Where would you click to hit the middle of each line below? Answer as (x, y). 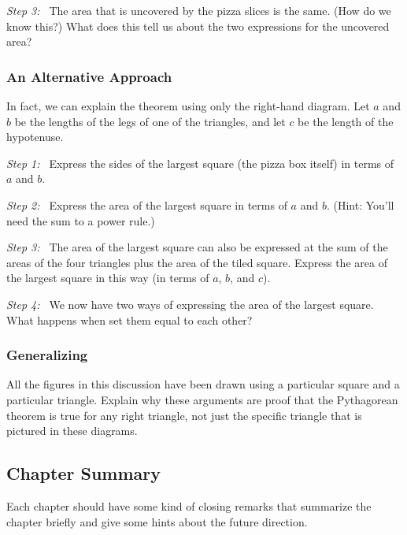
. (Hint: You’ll (360, 204)
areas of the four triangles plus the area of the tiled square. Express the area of (197, 262)
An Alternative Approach (89, 76)
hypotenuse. (35, 137)
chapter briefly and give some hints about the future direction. (157, 521)
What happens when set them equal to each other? (129, 320)
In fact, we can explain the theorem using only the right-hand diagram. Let (188, 106)
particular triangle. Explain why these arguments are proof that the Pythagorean (202, 399)
